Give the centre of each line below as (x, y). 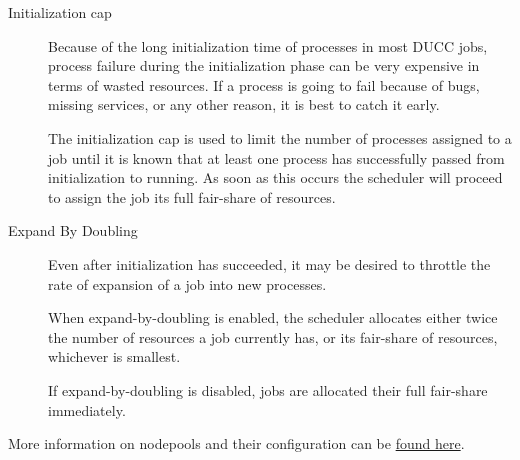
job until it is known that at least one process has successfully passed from (276, 157)
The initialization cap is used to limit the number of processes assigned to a (280, 137)
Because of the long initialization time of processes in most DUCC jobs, (268, 45)
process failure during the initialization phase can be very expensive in (264, 65)
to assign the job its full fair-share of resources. (192, 196)
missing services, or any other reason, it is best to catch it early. (244, 104)
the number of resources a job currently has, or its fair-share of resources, (273, 336)
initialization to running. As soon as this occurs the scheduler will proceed (275, 177)
